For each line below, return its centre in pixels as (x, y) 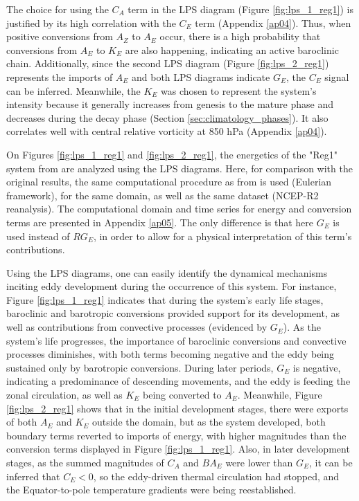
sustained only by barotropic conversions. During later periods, (140, 367)
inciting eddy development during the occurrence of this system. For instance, (172, 286)
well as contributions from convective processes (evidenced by (137, 327)
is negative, (317, 367)
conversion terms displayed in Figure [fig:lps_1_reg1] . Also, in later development (178, 449)
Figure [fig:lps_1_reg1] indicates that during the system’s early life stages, (165, 299)
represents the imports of (60, 76)
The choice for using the (58, 9)
